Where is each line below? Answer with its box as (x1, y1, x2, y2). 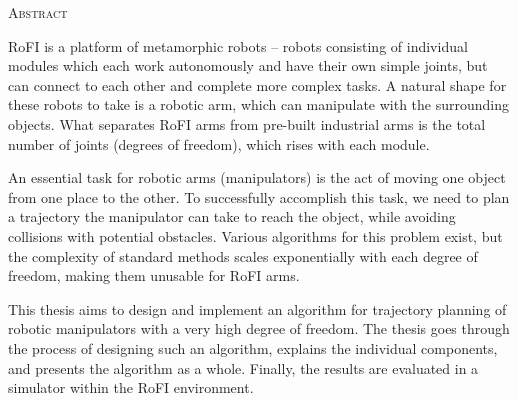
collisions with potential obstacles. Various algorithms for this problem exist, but (8, 225, 503, 246)
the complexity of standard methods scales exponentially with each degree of (8, 245, 478, 266)
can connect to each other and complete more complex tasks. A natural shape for (8, 74, 507, 95)
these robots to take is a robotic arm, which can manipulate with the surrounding (8, 94, 510, 115)
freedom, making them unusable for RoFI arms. (8, 265, 300, 286)
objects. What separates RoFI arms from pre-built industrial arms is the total (8, 113, 486, 134)
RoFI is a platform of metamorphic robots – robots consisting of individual (8, 35, 468, 56)
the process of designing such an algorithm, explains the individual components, (8, 337, 498, 358)
